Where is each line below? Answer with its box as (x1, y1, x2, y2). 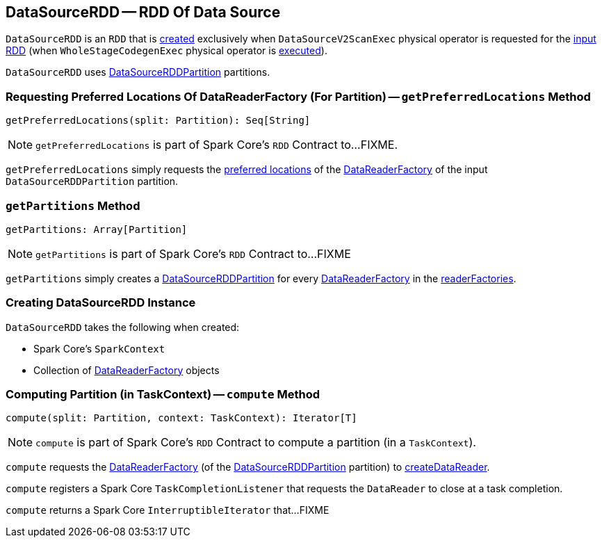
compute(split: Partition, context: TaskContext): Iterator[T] (6, 412, 357, 424)
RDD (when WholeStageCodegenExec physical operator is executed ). (6, 44, 327, 57)
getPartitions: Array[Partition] (6, 223, 188, 235)
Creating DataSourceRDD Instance (6, 295, 196, 310)
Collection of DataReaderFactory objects (33, 364, 220, 376)
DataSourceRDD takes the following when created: (6, 321, 240, 333)
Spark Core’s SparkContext (33, 342, 165, 355)
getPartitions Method (6, 198, 140, 213)
